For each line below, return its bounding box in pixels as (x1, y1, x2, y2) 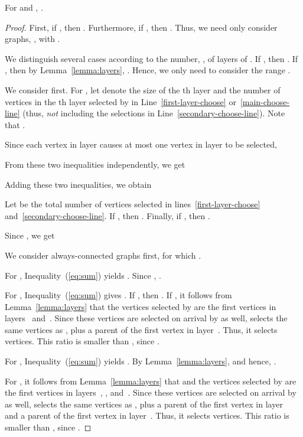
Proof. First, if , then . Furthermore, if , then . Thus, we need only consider (5, 21, 278, 33)
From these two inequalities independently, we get (5, 158, 185, 170)
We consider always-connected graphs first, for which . (5, 249, 201, 261)
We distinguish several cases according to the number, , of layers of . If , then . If (5, 52, 298, 64)
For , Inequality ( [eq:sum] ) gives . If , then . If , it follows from (5, 289, 232, 301)
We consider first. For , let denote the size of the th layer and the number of (5, 83, 281, 96)
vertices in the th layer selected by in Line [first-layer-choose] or (5, 95, 236, 107)
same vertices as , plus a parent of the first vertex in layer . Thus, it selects (5, 323, 278, 335)
